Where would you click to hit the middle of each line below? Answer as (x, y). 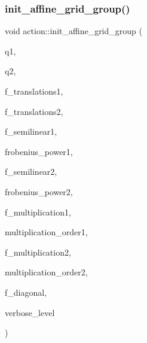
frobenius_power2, (39, 191)
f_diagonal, (26, 292)
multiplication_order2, (46, 272)
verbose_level (30, 312)
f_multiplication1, (38, 212)
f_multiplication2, (38, 252)
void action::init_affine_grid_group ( (73, 31)
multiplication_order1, (46, 232)
